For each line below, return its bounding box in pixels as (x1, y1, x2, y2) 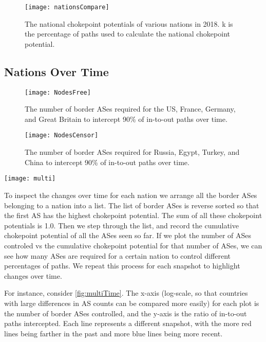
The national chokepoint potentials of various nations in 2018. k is (25, 18, 233, 29)
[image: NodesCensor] (25, 132, 99, 139)
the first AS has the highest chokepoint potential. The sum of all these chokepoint (4, 210, 262, 221)
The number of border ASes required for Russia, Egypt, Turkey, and (25, 147, 240, 157)
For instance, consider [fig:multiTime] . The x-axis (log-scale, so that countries (4, 287, 248, 298)
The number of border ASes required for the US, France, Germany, (25, 103, 236, 114)
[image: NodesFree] (25, 88, 91, 96)
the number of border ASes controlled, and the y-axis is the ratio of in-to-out (4, 308, 247, 318)
